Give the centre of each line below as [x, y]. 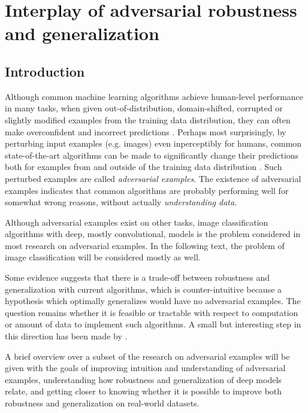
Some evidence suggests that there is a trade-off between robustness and [137, 277]
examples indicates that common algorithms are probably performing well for [147, 190]
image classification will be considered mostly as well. [103, 257]
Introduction [45, 71]
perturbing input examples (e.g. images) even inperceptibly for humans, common [153, 143]
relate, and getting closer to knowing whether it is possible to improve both [144, 391]
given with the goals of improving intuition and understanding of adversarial [145, 368]
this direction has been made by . [66, 336]
